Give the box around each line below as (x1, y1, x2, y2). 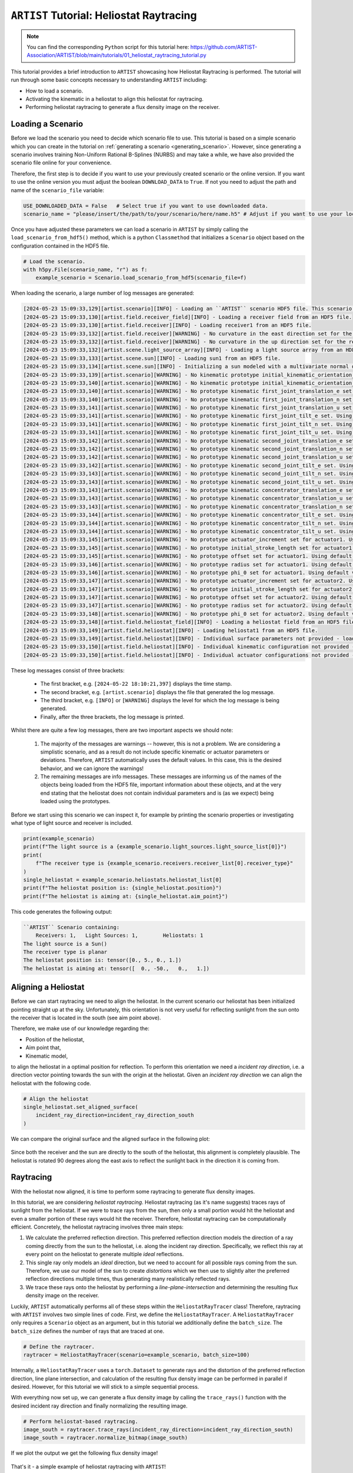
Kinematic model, (25, 1052, 68, 1059)
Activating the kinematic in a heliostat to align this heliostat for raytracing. (25, 95, 204, 103)
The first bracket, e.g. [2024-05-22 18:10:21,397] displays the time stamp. (40, 681, 232, 688)
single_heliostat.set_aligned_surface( (23, 1104, 138, 1111)
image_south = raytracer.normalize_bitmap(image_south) (23, 1435, 188, 1441)
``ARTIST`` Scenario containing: (23, 924, 120, 930)
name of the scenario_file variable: (11, 186, 104, 194)
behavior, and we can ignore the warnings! (40, 765, 144, 772)
